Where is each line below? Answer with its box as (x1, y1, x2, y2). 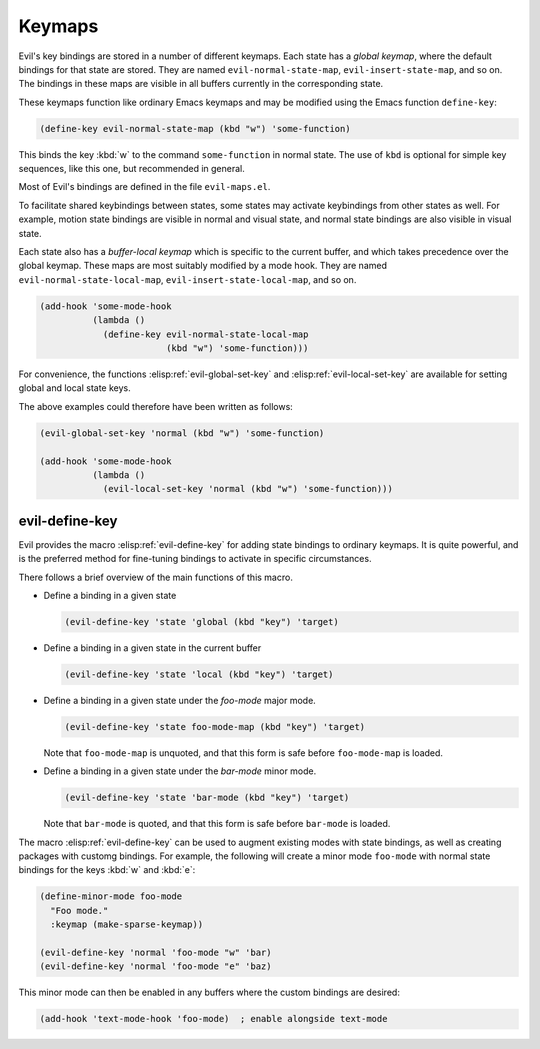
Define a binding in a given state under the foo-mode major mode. (43, 694, 317, 706)
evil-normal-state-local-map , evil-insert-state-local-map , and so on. (18, 273, 357, 285)
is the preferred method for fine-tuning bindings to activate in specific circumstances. (18, 553, 372, 565)
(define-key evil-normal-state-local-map (102, 328, 309, 340)
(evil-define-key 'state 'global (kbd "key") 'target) (64, 616, 339, 627)
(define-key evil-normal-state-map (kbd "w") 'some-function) (39, 123, 351, 134)
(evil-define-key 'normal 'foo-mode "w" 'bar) (39, 946, 272, 958)
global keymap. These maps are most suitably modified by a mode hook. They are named (18, 260, 387, 272)
